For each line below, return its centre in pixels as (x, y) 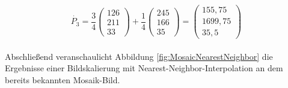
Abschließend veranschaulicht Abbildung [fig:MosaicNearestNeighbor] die (139, 56)
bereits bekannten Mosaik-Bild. (63, 79)
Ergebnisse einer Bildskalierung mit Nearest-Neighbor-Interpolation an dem (144, 68)
